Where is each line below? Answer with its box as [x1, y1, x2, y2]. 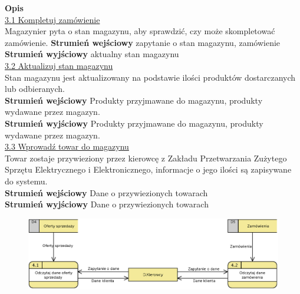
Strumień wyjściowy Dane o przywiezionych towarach [5, 198, 209, 210]
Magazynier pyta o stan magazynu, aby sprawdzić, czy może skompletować [5, 25, 275, 37]
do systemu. [5, 174, 48, 187]
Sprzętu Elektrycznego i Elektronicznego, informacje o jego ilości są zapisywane [5, 163, 292, 176]
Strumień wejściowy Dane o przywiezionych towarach [5, 186, 208, 199]
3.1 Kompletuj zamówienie [5, 13, 100, 25]
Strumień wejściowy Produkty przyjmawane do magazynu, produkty [5, 94, 263, 106]
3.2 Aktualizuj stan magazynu [5, 59, 113, 71]
